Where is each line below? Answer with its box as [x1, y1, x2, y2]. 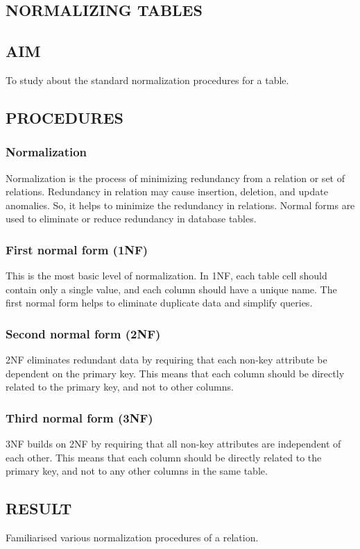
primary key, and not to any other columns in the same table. [6, 464, 268, 478]
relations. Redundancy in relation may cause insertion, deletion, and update [6, 184, 328, 199]
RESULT [6, 498, 72, 519]
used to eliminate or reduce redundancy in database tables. [6, 211, 257, 226]
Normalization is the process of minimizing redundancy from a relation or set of [6, 170, 345, 185]
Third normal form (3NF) [6, 409, 153, 426]
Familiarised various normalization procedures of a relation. [6, 530, 259, 545]
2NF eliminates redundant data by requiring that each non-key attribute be [6, 352, 327, 367]
